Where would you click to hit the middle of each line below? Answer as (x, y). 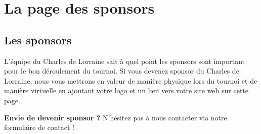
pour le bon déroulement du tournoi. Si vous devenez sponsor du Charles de (122, 71)
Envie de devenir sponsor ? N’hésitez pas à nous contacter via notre (116, 117)
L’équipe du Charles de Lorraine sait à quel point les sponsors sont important (124, 61)
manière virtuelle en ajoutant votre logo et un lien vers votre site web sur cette (126, 90)
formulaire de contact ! (39, 127)
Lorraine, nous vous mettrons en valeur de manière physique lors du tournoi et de (131, 80)
